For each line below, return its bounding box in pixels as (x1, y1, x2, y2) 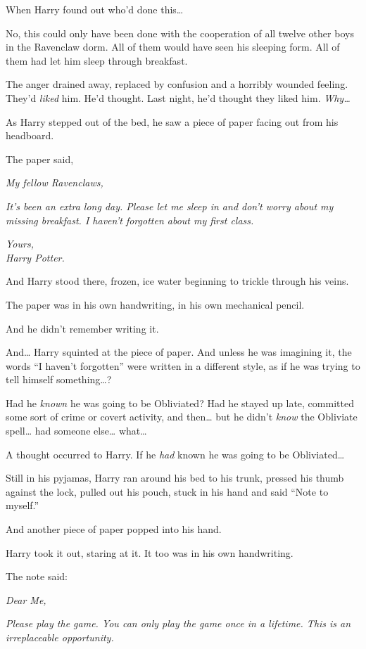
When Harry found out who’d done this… (6, 2, 184, 16)
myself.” (6, 498, 39, 513)
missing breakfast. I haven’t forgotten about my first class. (6, 212, 254, 227)
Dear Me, (6, 592, 46, 607)
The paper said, (6, 151, 74, 166)
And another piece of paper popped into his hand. (6, 522, 222, 536)
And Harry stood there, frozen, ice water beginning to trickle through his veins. (6, 274, 349, 288)
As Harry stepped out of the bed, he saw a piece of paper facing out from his (6, 114, 339, 129)
